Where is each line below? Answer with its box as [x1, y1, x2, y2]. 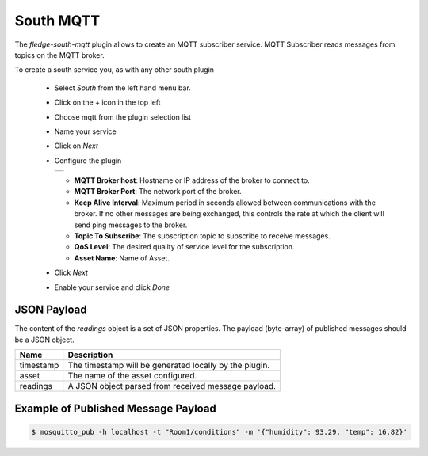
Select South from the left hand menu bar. [54, 83, 192, 93]
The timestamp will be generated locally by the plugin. [67, 360, 270, 371]
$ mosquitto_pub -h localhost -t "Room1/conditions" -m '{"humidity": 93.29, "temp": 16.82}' [31, 427, 408, 436]
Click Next [54, 268, 89, 277]
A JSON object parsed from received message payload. [67, 381, 277, 392]
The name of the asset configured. [67, 370, 197, 382]
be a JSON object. [14, 335, 75, 344]
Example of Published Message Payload [14, 401, 217, 415]
